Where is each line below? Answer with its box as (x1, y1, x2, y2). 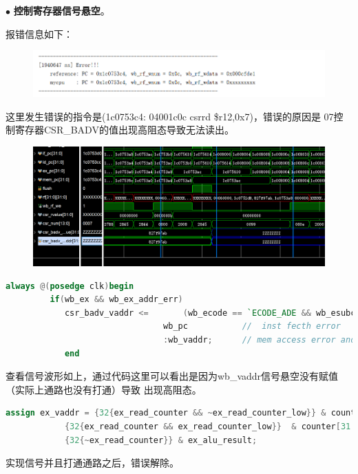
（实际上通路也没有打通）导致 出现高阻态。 (6, 382, 202, 396)
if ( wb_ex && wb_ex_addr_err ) (50, 294, 183, 305)
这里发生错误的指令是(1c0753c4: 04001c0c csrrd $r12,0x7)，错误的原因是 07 (6, 109, 334, 123)
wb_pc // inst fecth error (163, 321, 341, 332)
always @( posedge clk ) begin (6, 281, 134, 291)
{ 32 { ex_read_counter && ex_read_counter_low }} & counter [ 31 (64, 421, 351, 431)
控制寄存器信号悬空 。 (13, 3, 110, 17)
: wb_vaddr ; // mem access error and (163, 334, 356, 345)
